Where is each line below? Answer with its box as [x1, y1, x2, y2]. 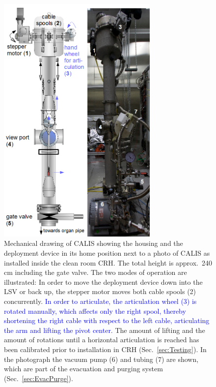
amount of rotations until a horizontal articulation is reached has [4, 334, 199, 345]
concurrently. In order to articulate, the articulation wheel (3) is [4, 296, 197, 306]
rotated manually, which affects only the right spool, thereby [4, 305, 186, 316]
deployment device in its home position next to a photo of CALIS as [4, 248, 210, 258]
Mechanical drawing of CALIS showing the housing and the [4, 238, 183, 248]
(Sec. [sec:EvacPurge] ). [4, 373, 73, 383]
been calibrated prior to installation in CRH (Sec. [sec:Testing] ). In [4, 344, 207, 354]
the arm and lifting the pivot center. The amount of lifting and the [4, 325, 205, 335]
